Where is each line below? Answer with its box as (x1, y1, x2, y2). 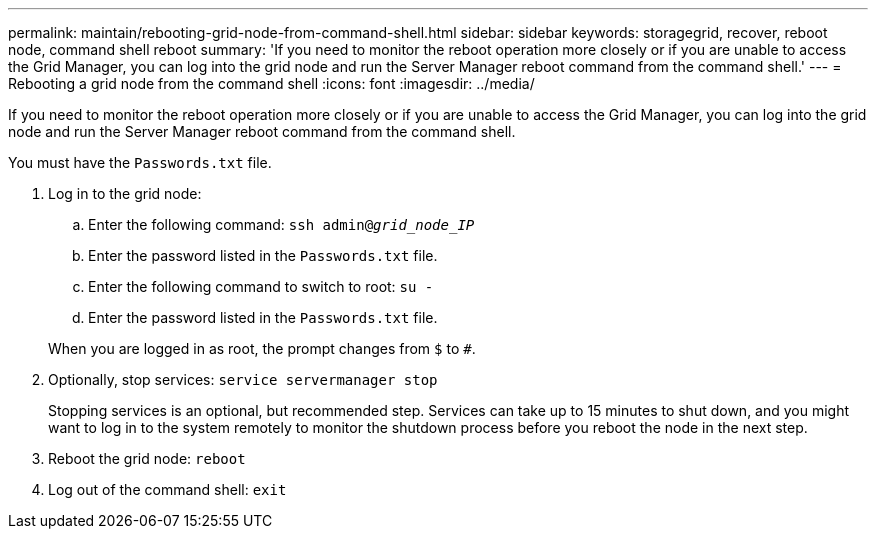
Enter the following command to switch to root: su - (88, 278, 434, 295)
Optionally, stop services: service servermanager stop (48, 371, 438, 388)
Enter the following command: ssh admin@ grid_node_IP (88, 216, 475, 233)
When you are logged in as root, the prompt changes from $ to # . (48, 340, 476, 357)
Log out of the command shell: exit (48, 481, 287, 498)
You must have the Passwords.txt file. (8, 154, 272, 171)
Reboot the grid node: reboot (48, 450, 246, 467)
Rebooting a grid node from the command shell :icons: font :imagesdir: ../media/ (8, 75, 535, 92)
